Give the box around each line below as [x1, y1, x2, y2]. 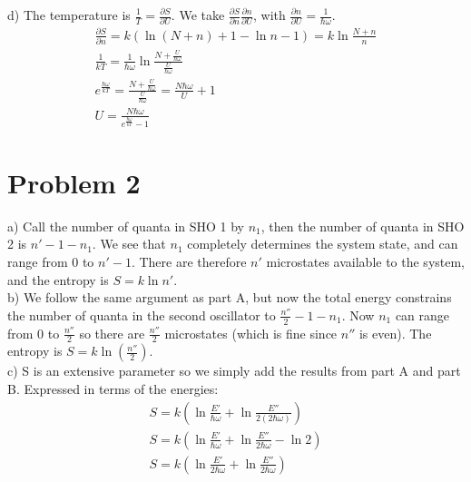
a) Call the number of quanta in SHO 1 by [7, 216, 245, 235]
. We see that [92, 234, 166, 253]
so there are [79, 323, 145, 342]
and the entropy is [7, 270, 109, 289]
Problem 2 [7, 163, 141, 201]
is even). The [358, 323, 432, 342]
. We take [171, 5, 225, 24]
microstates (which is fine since [164, 323, 338, 342]
